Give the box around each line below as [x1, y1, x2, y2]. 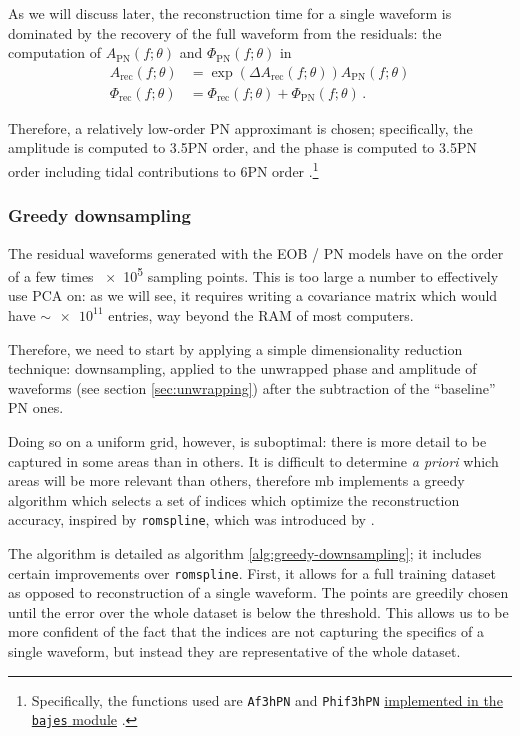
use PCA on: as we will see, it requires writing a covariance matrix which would [8, 285, 498, 306]
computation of [8, 42, 101, 63]
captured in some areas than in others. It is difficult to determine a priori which [8, 450, 499, 471]
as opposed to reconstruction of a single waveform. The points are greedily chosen [8, 582, 509, 603]
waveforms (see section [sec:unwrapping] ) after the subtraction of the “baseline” [8, 377, 496, 398]
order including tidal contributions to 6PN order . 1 [8, 158, 319, 181]
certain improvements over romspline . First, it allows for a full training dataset [8, 562, 496, 583]
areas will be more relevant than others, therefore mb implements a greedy [8, 470, 465, 491]
